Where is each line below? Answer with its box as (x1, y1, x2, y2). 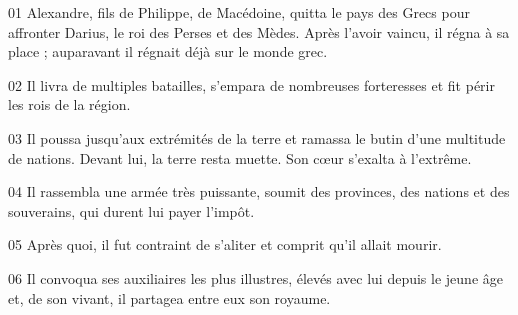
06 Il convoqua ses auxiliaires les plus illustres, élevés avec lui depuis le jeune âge (8, 267, 503, 288)
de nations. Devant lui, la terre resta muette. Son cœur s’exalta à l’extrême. (8, 147, 472, 168)
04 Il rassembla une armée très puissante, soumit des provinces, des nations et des (8, 181, 510, 202)
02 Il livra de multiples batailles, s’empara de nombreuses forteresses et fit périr (8, 74, 495, 95)
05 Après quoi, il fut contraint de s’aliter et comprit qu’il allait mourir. (8, 234, 442, 255)
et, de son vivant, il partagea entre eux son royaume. (8, 287, 331, 308)
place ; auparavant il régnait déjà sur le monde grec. (8, 41, 328, 62)
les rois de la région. (8, 94, 131, 115)
